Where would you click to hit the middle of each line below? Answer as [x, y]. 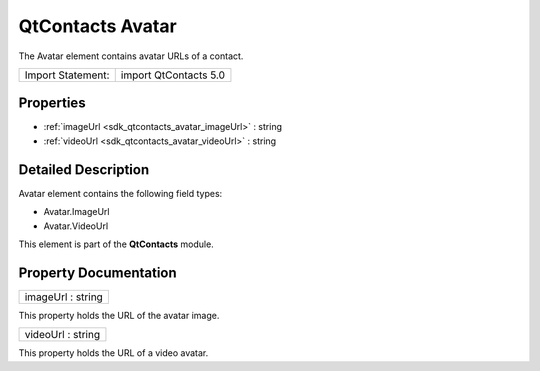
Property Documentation [97, 272]
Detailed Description [84, 169]
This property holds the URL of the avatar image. [119, 315]
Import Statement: [67, 75]
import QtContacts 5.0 [172, 75]
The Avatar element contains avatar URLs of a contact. [131, 56]
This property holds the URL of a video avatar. [113, 353]
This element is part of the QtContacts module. [116, 244]
